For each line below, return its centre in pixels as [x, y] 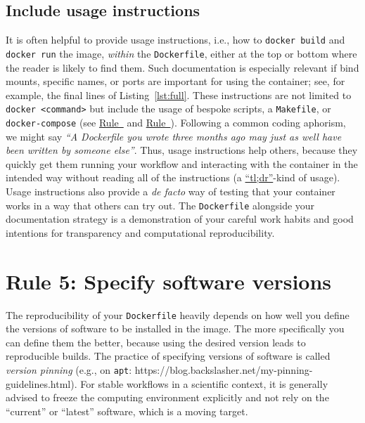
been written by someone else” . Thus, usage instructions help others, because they [182, 150]
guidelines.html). [41, 383]
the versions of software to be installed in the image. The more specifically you [175, 328]
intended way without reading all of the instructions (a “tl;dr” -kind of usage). [173, 177]
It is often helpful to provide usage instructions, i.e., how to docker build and [175, 40]
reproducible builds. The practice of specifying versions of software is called [168, 356]
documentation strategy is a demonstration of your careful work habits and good [180, 219]
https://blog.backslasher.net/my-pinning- [224, 369]
